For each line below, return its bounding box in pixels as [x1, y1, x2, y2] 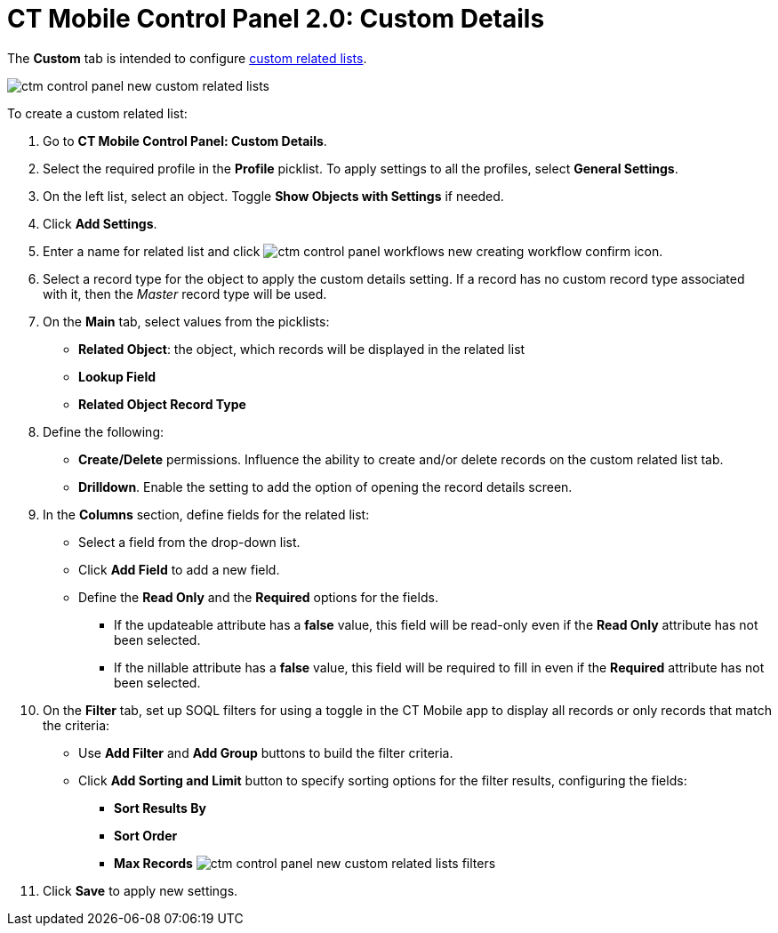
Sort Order [114, 827, 178, 843]
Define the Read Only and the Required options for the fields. [78, 589, 438, 605]
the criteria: [43, 717, 110, 733]
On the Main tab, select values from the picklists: [43, 313, 330, 329]
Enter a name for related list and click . [43, 243, 663, 259]
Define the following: [43, 423, 164, 439]
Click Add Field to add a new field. [78, 561, 280, 577]
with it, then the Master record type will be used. [43, 286, 327, 302]
